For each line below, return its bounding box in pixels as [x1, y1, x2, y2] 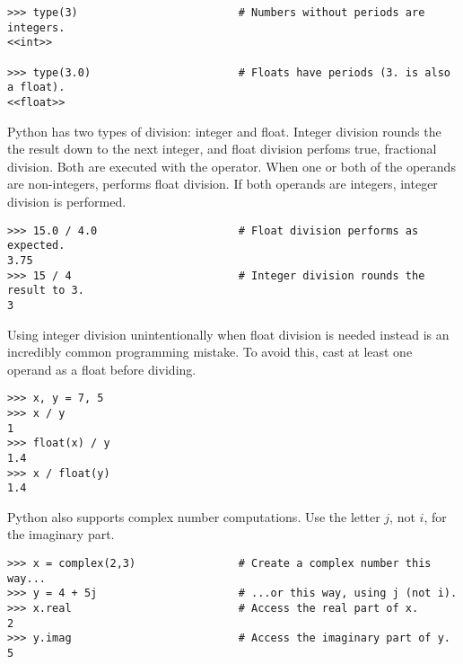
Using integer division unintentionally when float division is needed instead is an [7, 324, 450, 343]
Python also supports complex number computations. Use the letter [7, 507, 380, 526]
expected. [7, 239, 66, 252]
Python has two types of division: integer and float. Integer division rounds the [7, 121, 441, 140]
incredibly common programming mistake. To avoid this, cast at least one [7, 342, 413, 361]
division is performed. [7, 191, 127, 210]
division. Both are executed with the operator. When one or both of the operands [7, 156, 456, 175]
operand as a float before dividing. [7, 359, 197, 378]
